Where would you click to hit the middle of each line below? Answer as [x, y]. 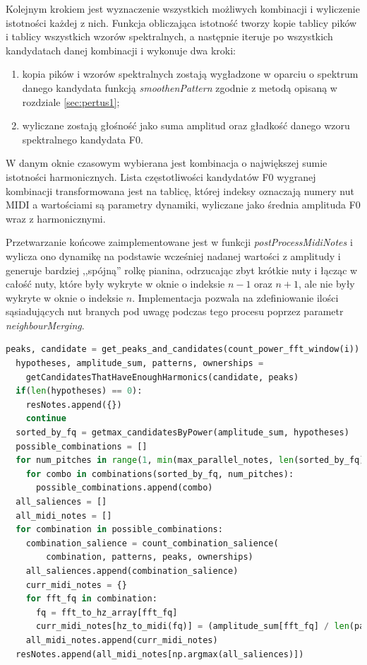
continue [46, 419]
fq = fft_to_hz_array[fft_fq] [107, 612]
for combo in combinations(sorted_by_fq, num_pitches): [160, 474]
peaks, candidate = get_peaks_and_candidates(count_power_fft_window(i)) [183, 349]
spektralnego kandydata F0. [83, 139]
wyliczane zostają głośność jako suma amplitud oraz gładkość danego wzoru [186, 125]
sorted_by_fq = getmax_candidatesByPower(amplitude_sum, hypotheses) [182, 433]
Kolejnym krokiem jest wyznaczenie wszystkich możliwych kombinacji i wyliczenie [183, 8]
